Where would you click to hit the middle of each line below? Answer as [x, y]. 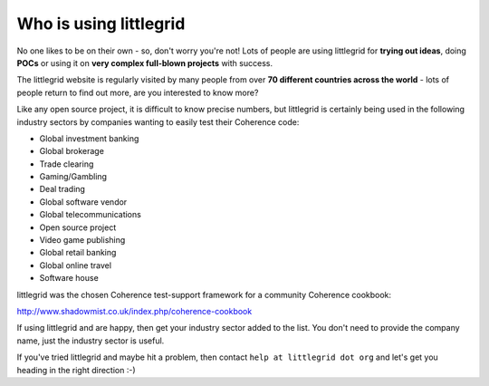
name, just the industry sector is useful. [91, 341]
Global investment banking [89, 138]
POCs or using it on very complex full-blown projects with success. [145, 63]
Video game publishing [82, 240]
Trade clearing [67, 164]
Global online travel [76, 265]
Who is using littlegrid [101, 24]
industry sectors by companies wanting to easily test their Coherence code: [158, 121]
